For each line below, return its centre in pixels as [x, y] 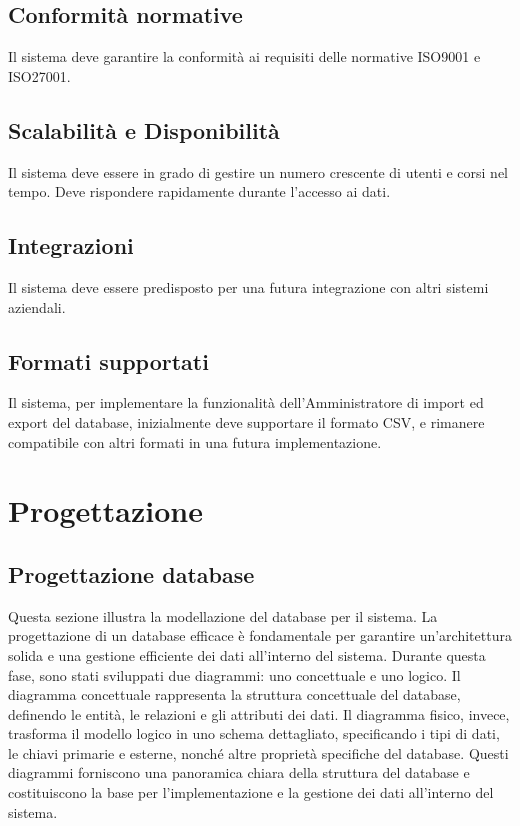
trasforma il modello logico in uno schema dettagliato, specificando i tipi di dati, [254, 733]
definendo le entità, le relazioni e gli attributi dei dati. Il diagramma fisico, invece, [259, 713]
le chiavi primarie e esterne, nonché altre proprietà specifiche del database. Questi [258, 752]
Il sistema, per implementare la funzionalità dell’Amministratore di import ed [246, 402]
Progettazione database [131, 573]
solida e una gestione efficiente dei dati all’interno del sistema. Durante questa [247, 654]
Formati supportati [108, 360]
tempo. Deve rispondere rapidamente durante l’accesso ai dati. [199, 191]
